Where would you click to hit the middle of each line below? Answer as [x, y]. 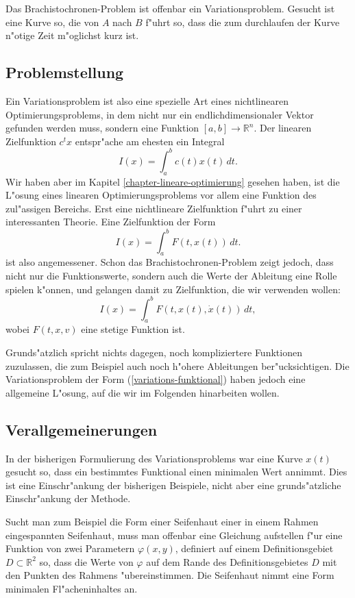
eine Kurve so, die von [52, 22]
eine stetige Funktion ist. [133, 329]
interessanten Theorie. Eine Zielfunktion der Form [111, 222]
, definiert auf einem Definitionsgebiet [254, 548]
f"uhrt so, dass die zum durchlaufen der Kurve [243, 22]
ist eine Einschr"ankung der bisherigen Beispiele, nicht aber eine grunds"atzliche [173, 485]
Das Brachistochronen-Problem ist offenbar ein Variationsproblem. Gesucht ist [170, 8]
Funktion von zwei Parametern [70, 548]
